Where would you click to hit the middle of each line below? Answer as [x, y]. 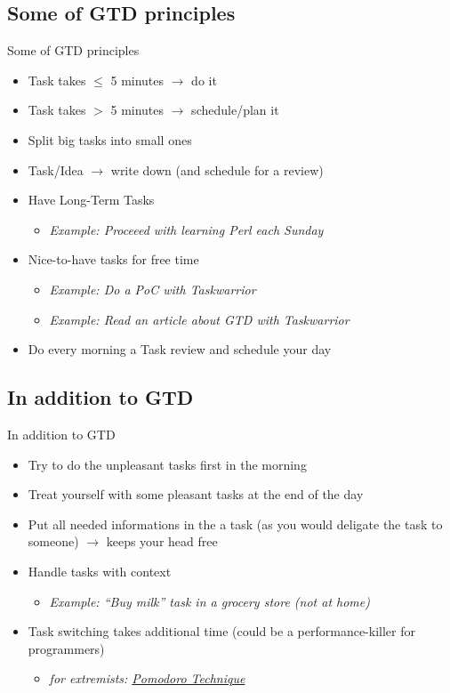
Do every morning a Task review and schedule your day [180, 349]
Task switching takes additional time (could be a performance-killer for [221, 631]
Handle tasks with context [100, 571]
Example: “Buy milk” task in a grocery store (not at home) [209, 601]
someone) [53, 541]
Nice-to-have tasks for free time [113, 259]
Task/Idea [56, 169]
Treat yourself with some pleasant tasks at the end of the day [196, 494]
